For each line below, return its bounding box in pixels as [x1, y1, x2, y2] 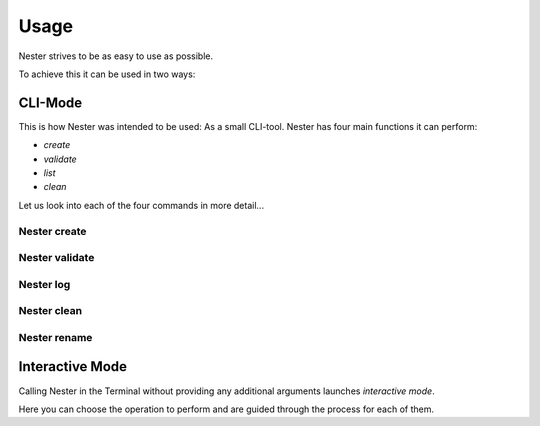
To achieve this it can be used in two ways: [18, 68, 196, 80]
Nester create [18, 224, 87, 238]
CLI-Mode [18, 94, 83, 111]
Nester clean [18, 304, 83, 318]
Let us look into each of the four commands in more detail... [18, 199, 265, 211]
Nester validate [18, 251, 95, 265]
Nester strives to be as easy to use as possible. [18, 50, 214, 62]
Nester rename [18, 330, 93, 344]
